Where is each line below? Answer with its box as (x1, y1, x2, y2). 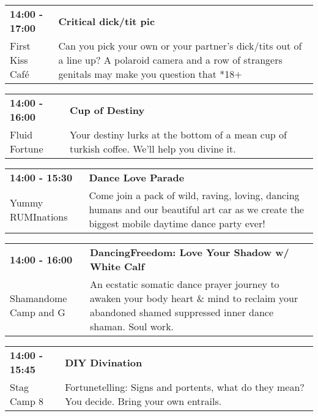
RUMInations (10, 209, 68, 224)
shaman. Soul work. (89, 319, 174, 333)
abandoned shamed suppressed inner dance (89, 305, 274, 319)
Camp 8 (10, 394, 44, 408)
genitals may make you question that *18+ (58, 67, 242, 81)
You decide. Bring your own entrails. (65, 394, 222, 408)
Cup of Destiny (69, 102, 145, 117)
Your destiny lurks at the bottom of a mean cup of (69, 127, 287, 142)
